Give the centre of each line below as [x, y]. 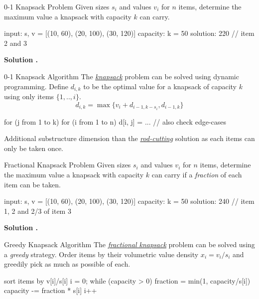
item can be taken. [32, 184]
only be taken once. [34, 148]
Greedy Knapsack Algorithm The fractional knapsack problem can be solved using [129, 244]
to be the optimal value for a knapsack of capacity [160, 86]
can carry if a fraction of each [197, 175]
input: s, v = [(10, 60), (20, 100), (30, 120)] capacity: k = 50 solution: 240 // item [129, 201]
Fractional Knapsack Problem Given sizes [67, 165]
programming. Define [36, 86]
